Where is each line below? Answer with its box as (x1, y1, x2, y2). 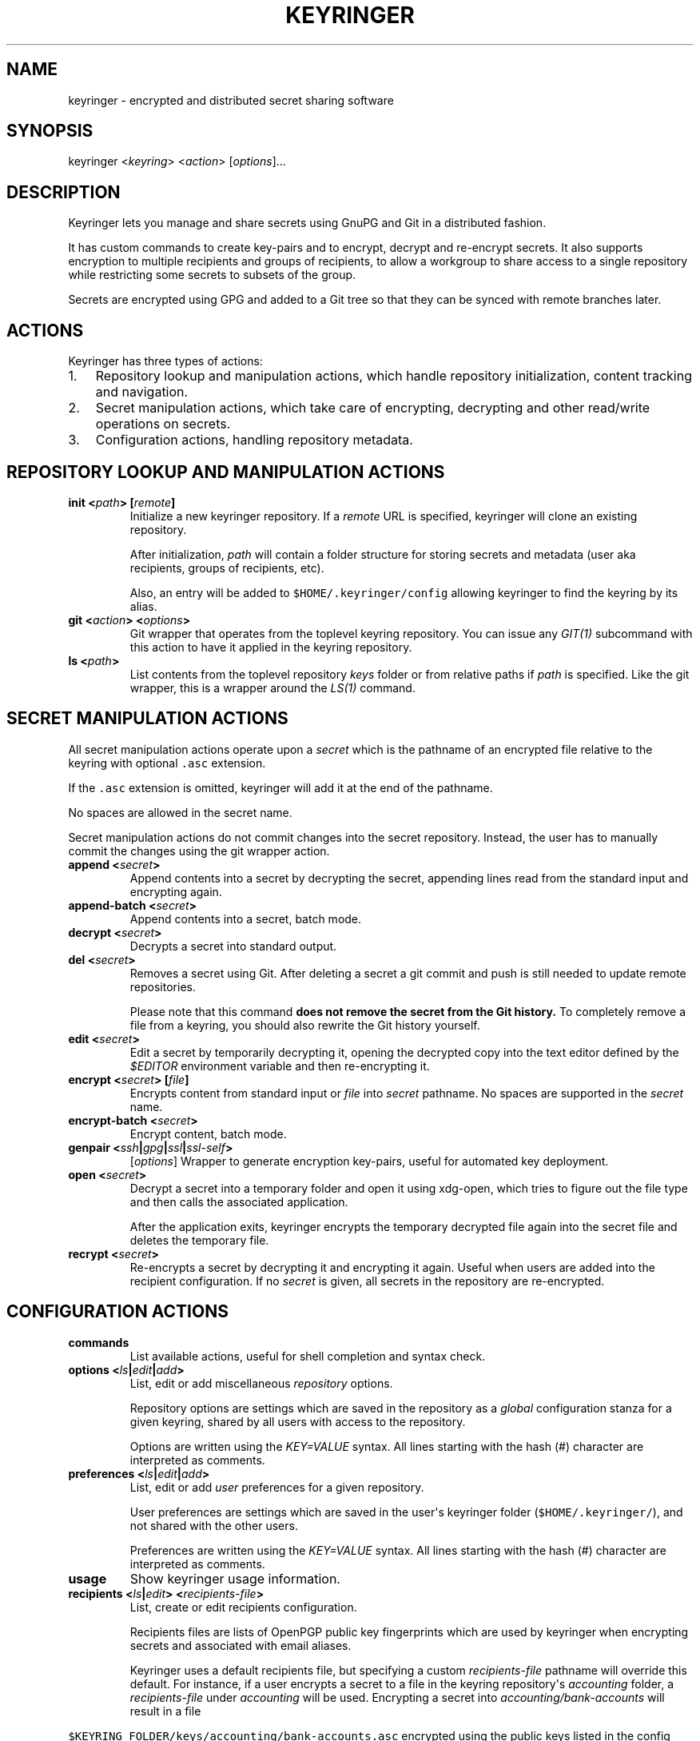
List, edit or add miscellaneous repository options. (129, 1376, 393, 1390)
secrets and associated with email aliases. (129, 1638, 352, 1652)
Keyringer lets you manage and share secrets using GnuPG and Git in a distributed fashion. (68, 216, 547, 230)
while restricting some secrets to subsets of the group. (68, 268, 356, 282)
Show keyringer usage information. (129, 1570, 340, 1587)
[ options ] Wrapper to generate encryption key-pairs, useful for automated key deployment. (129, 1153, 609, 1168)
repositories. (129, 979, 196, 994)
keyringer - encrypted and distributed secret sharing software (68, 93, 394, 107)
